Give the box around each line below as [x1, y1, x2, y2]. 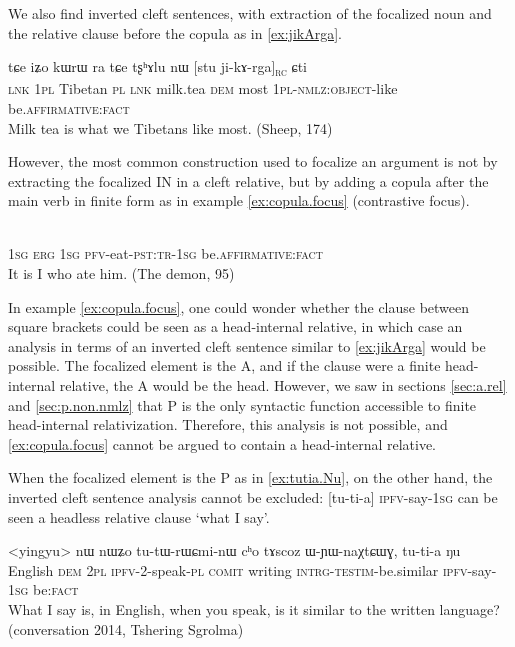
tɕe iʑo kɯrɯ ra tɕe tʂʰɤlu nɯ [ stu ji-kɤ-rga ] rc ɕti [8, 56, 307, 79]
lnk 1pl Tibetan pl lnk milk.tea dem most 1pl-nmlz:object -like [8, 78, 398, 99]
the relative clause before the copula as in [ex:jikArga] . [8, 22, 342, 43]
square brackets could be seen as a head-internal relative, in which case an [8, 316, 463, 337]
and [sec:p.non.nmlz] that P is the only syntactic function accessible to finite [8, 394, 477, 415]
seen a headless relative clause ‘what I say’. [8, 506, 270, 527]
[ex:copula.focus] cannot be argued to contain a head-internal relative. [8, 433, 437, 454]
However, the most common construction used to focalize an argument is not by [8, 151, 498, 172]
